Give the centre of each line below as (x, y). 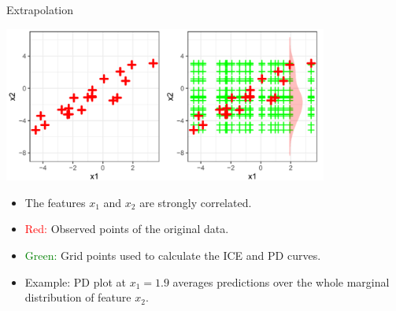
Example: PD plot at (75, 281)
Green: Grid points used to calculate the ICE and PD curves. (173, 255)
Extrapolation (40, 9)
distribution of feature (78, 297)
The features (55, 202)
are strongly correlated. (196, 202)
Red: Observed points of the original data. (127, 229)
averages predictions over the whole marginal (281, 281)
